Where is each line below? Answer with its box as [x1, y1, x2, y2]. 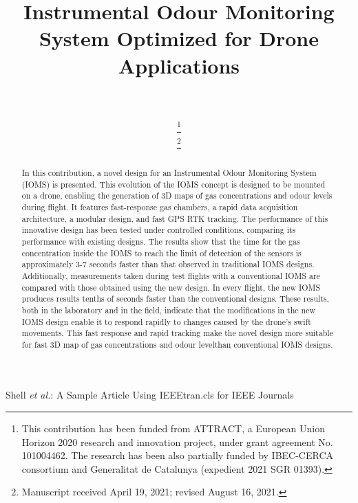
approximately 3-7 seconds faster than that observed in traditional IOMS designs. [21, 258, 315, 270]
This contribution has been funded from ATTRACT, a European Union [21, 421, 325, 436]
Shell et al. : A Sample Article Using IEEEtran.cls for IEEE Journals [6, 388, 294, 402]
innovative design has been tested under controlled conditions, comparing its [21, 224, 296, 236]
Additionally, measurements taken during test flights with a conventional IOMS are [21, 269, 320, 281]
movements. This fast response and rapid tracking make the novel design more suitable [21, 327, 333, 339]
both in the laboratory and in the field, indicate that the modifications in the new [21, 304, 316, 315]
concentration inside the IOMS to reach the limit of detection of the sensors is [21, 247, 302, 258]
